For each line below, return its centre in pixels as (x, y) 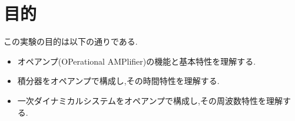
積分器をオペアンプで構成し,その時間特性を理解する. (118, 81)
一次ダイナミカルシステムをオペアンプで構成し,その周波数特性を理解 (150, 100)
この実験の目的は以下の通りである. (71, 41)
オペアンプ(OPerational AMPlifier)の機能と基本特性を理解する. (137, 61)
